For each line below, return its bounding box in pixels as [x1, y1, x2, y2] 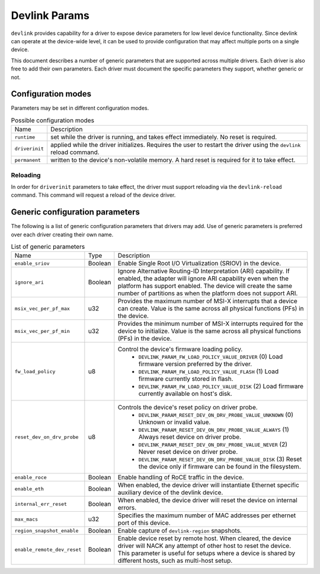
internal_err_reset [14, 501, 68, 507]
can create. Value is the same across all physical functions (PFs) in [117, 304, 305, 313]
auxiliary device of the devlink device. [117, 489, 223, 497]
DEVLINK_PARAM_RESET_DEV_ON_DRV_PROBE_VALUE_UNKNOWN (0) [138, 411, 293, 419]
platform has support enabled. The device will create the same [117, 282, 293, 290]
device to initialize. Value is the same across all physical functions [117, 327, 302, 335]
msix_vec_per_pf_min [14, 328, 71, 334]
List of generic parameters [11, 243, 85, 251]
